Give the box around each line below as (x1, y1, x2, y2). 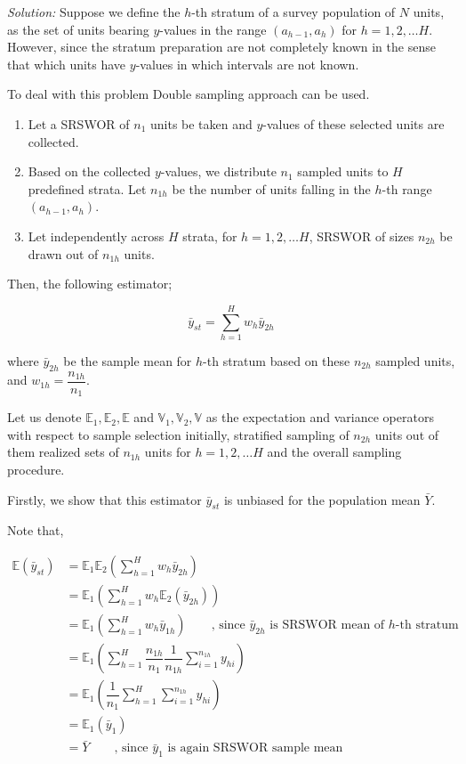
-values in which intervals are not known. (135, 54, 359, 73)
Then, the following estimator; (7, 274, 173, 293)
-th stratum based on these (203, 351, 350, 370)
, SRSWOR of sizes (309, 226, 414, 245)
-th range (382, 179, 432, 198)
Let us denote (7, 408, 82, 427)
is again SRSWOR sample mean (167, 742, 343, 755)
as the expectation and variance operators (205, 408, 434, 427)
